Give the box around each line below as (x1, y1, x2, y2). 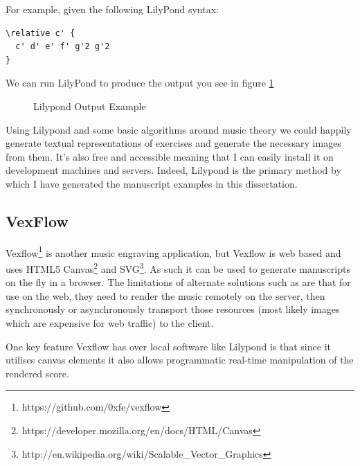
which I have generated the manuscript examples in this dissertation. (6, 176, 298, 190)
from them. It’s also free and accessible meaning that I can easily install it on (6, 149, 334, 163)
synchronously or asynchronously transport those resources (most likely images (6, 302, 340, 316)
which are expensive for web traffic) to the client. (6, 316, 214, 330)
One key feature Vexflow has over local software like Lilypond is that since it (6, 339, 331, 353)
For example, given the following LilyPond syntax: (6, 2, 219, 16)
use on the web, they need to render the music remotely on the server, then (6, 288, 325, 303)
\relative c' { (6, 28, 75, 38)
